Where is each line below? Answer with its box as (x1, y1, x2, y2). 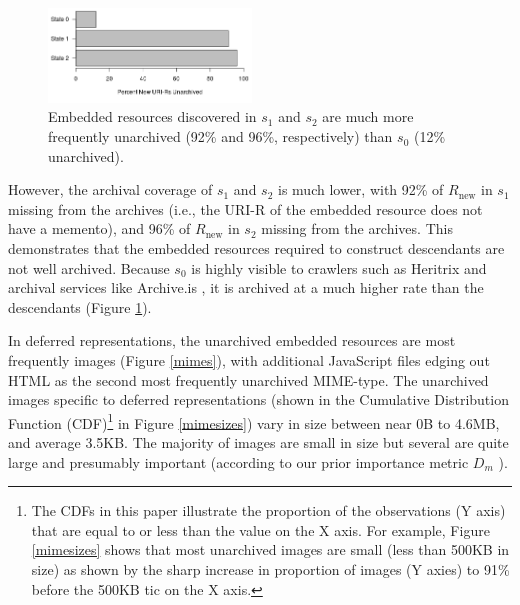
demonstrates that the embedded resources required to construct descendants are (8, 238, 505, 259)
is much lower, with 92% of (278, 179, 444, 200)
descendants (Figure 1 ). (8, 296, 152, 317)
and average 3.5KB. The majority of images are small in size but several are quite (8, 432, 509, 453)
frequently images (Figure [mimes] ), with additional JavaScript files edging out (8, 350, 490, 370)
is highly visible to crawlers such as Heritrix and (191, 257, 487, 278)
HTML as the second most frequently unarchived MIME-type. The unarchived (8, 369, 489, 390)
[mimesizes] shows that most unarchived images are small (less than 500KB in (31, 539, 510, 560)
